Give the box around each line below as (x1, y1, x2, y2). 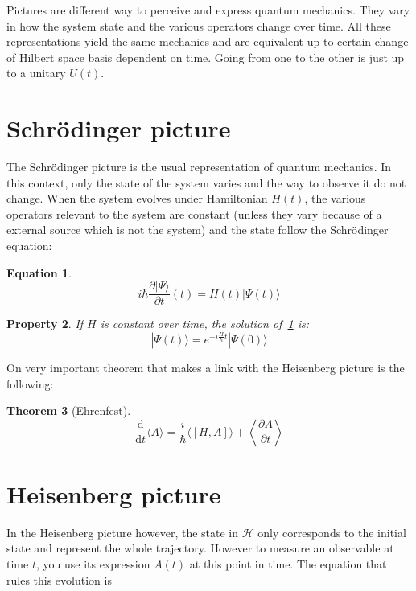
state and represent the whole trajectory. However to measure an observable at (6, 540, 394, 556)
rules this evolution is (6, 571, 112, 588)
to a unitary (6, 64, 66, 81)
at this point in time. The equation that (189, 556, 387, 572)
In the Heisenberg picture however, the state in (6, 523, 239, 540)
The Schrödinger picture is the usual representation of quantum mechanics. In (6, 158, 392, 175)
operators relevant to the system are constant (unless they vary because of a (6, 205, 382, 222)
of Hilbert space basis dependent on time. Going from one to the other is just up (6, 48, 405, 65)
